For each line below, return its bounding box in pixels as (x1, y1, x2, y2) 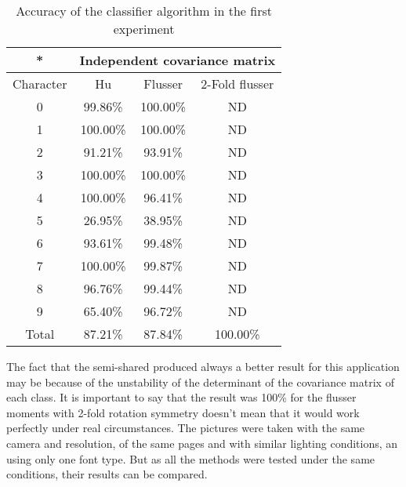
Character (13, 75, 67, 93)
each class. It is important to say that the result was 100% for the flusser (6, 389, 357, 405)
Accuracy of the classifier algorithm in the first (16, 2, 272, 20)
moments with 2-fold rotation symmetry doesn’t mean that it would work (6, 404, 360, 420)
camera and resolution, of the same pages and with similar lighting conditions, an (6, 434, 398, 451)
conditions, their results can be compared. (6, 466, 208, 482)
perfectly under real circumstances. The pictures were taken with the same (6, 420, 365, 436)
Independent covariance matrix (79, 51, 276, 69)
